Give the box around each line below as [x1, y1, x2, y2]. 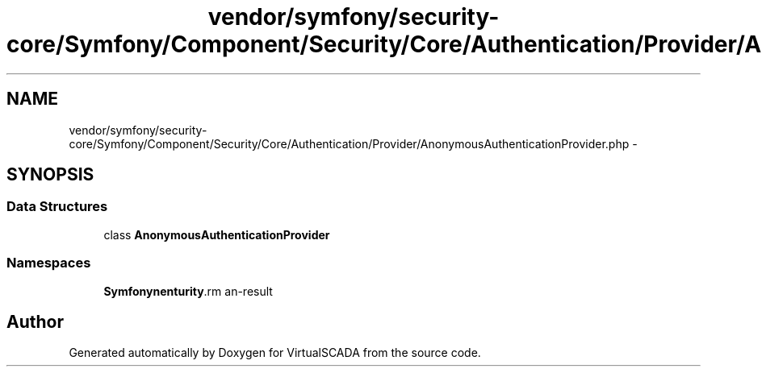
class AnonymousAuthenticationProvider [103, 227, 330, 242]
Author [6, 311, 64, 332]
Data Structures [6, 198, 108, 215]
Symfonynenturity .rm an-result [103, 284, 273, 298]
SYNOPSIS [6, 164, 94, 185]
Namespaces [6, 255, 91, 271]
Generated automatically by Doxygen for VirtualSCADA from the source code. [69, 346, 481, 360]
